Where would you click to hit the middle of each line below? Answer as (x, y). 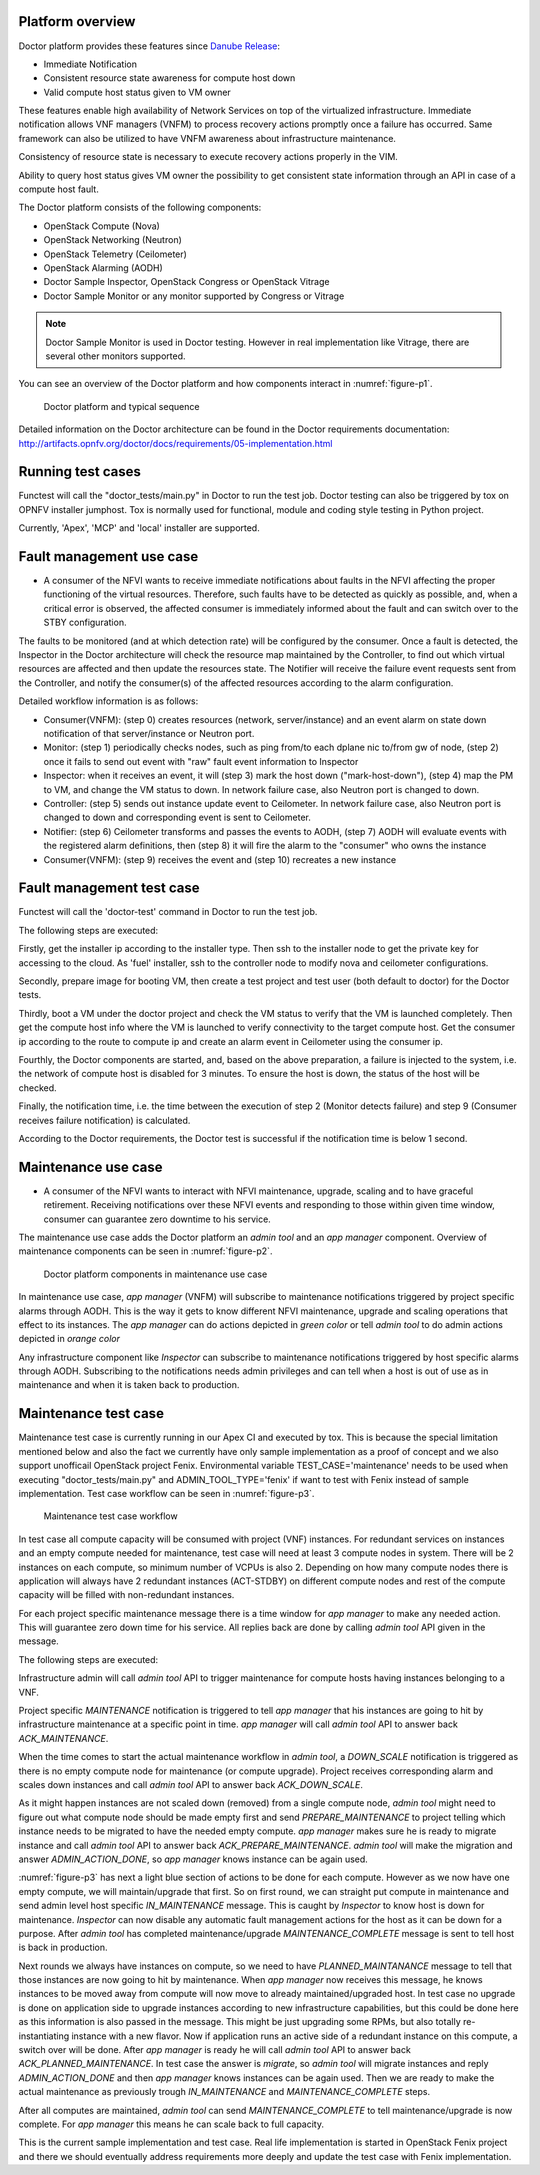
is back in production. (63, 1947)
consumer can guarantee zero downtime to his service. (157, 1219)
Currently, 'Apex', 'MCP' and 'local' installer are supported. (139, 528)
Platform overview (77, 21)
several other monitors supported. (115, 356)
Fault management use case (108, 556)
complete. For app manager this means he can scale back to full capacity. (171, 2124)
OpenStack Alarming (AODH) (103, 267)
